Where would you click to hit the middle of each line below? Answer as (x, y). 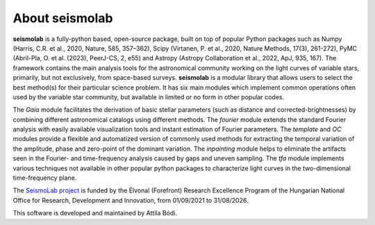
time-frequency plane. (45, 178)
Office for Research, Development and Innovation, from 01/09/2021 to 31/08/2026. (131, 200)
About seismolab (63, 18)
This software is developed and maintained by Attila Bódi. (95, 213)
